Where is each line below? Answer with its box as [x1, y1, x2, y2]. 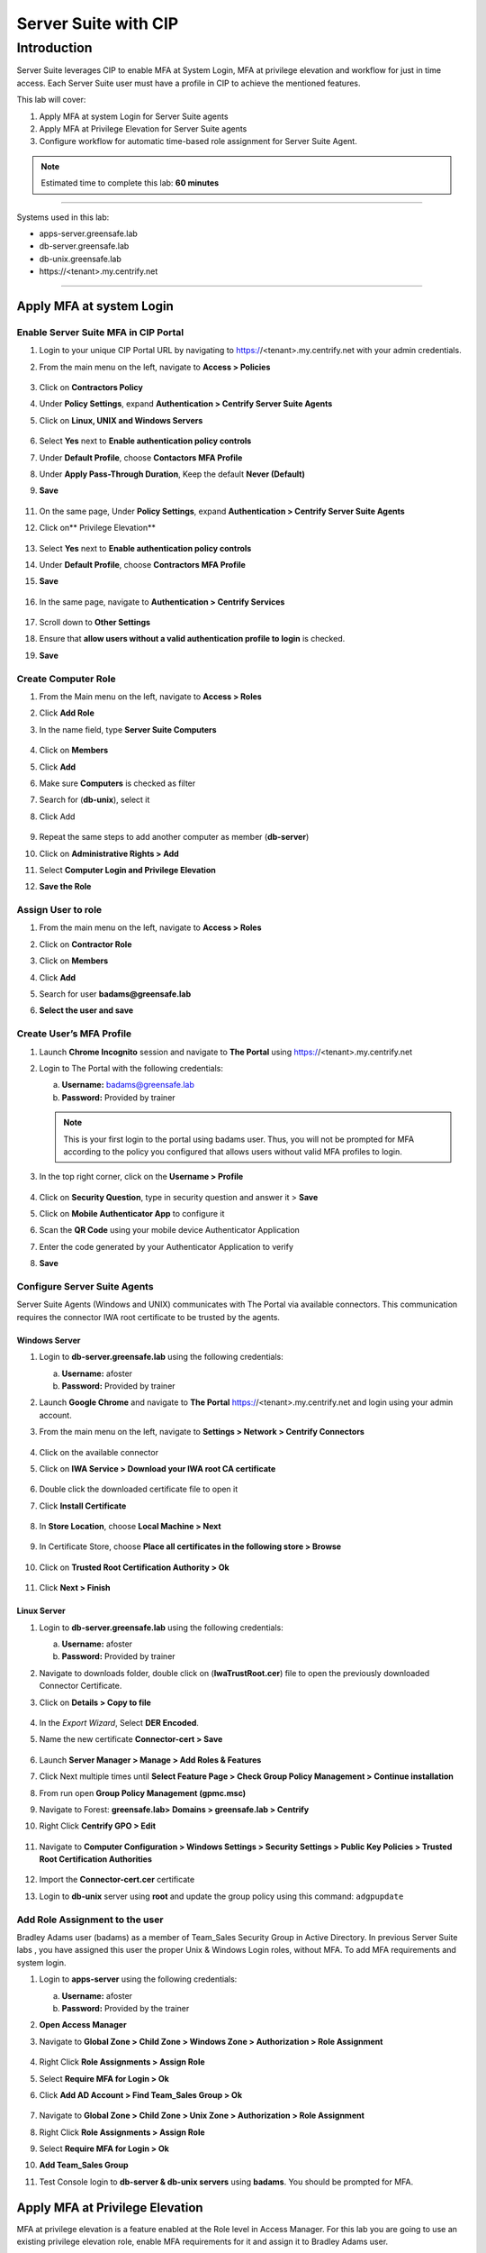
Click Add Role [39, 707, 94, 718]
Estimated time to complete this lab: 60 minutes [40, 178, 220, 188]
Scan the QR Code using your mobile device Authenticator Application [39, 1225, 301, 1236]
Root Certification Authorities [39, 1854, 153, 1865]
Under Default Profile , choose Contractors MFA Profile [39, 559, 247, 570]
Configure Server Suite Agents [16, 1281, 154, 1292]
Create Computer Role [16, 672, 116, 685]
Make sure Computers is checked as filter [39, 778, 196, 789]
